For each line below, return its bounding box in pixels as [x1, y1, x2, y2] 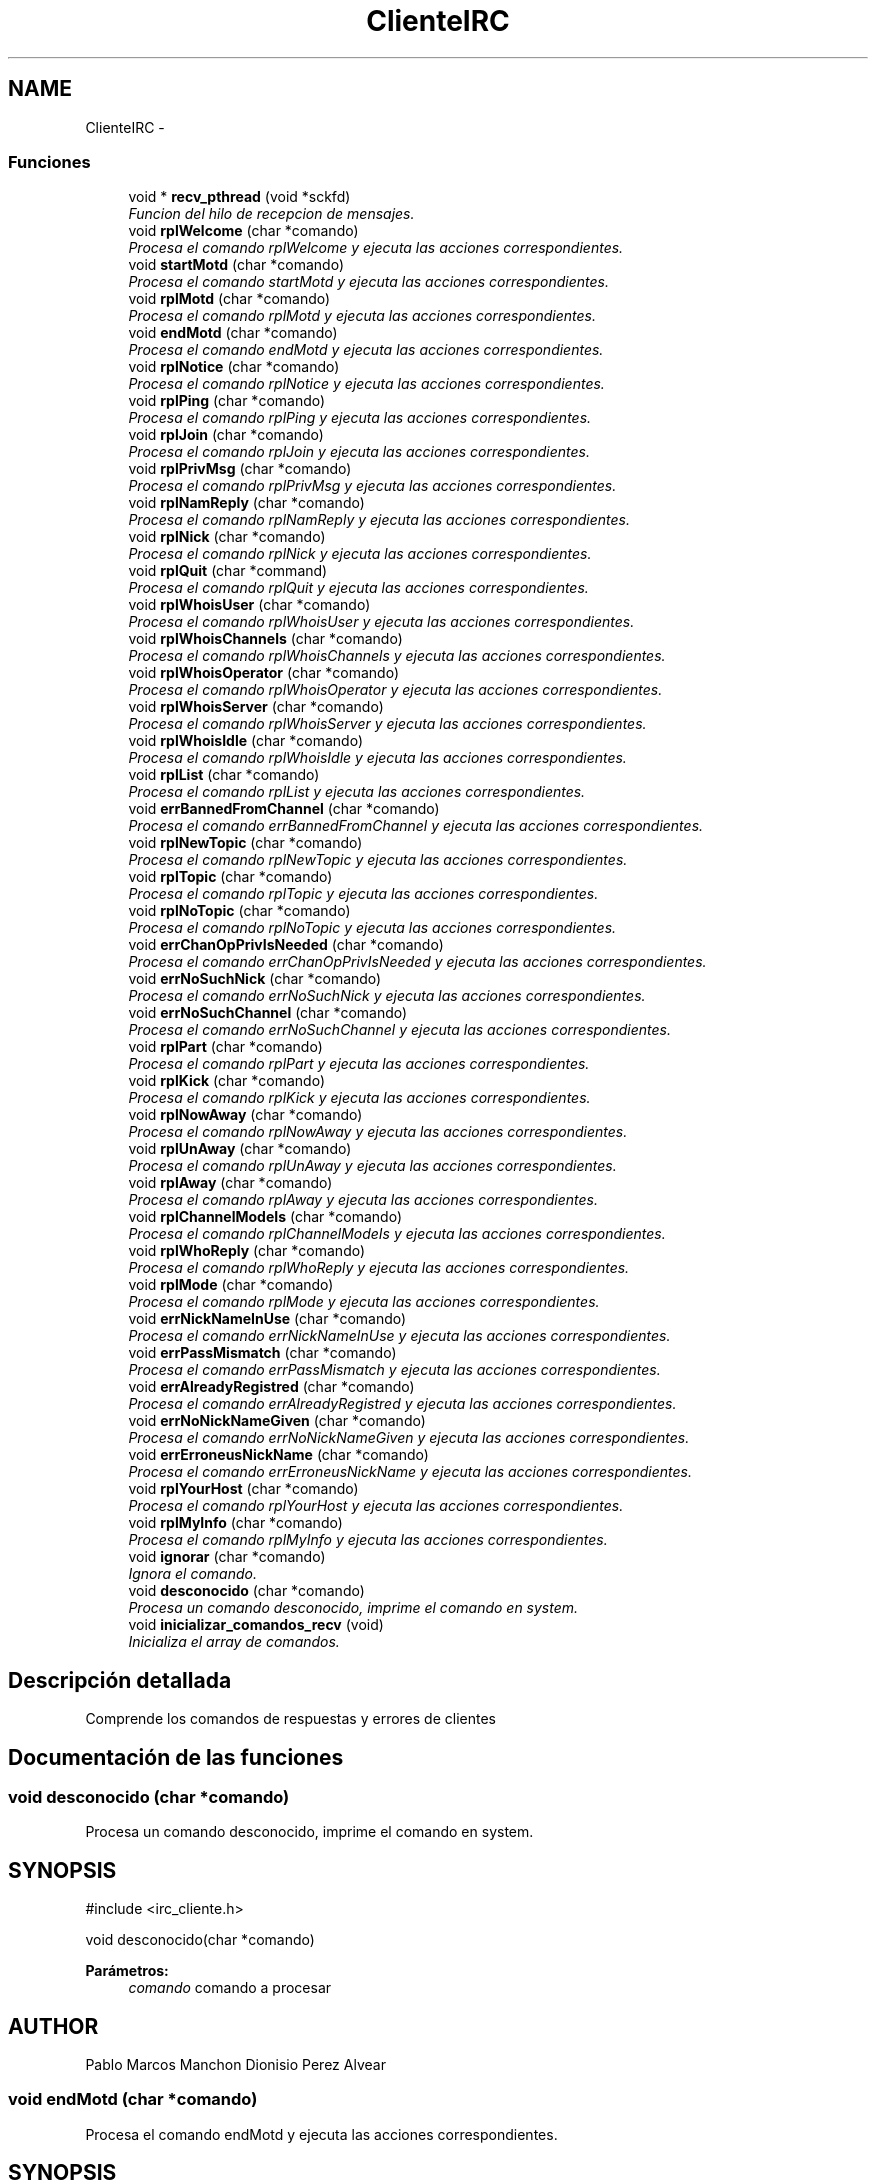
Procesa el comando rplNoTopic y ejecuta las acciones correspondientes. [128, 919, 617, 937]
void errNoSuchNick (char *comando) [128, 970, 382, 988]
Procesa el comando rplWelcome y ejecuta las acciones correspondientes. [128, 239, 624, 257]
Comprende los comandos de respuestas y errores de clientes [85, 1710, 496, 1728]
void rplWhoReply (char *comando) [128, 1242, 366, 1260]
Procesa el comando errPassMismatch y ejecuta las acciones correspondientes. [128, 1361, 661, 1379]
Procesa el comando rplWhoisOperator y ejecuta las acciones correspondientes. [128, 681, 663, 699]
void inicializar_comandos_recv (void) [128, 1616, 384, 1634]
